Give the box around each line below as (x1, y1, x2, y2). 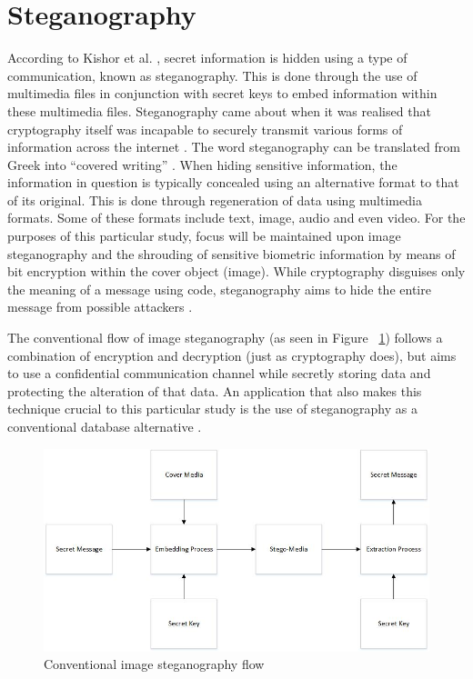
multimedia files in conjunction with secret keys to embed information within (7, 84, 438, 103)
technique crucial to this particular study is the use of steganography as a (7, 399, 418, 418)
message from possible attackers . (7, 297, 193, 316)
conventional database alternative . (7, 417, 202, 435)
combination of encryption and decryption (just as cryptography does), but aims (7, 345, 457, 364)
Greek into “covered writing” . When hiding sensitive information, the (7, 155, 398, 174)
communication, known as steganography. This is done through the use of (7, 65, 418, 85)
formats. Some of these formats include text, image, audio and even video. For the (7, 208, 466, 227)
